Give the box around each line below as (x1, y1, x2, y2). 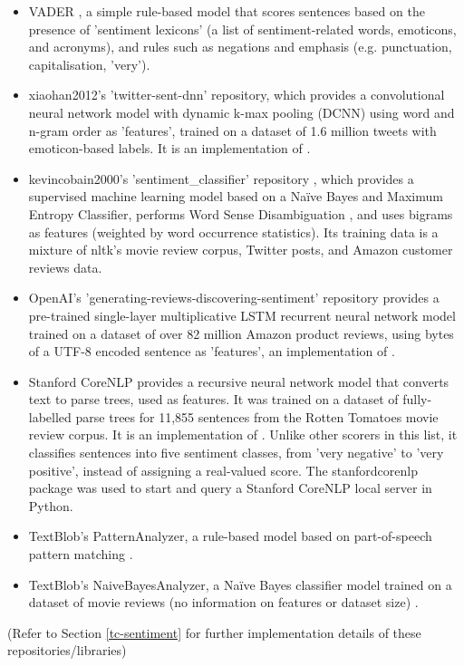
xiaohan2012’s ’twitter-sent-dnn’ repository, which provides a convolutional (28, 85, 445, 104)
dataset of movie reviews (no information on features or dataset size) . (28, 593, 419, 612)
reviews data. (28, 257, 102, 276)
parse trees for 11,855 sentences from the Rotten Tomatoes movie (75, 407, 439, 426)
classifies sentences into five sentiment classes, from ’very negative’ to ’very (28, 443, 444, 462)
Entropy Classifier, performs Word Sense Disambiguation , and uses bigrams (28, 204, 453, 223)
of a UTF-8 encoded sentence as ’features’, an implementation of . (28, 342, 395, 361)
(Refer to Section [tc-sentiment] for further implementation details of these (7, 623, 421, 642)
